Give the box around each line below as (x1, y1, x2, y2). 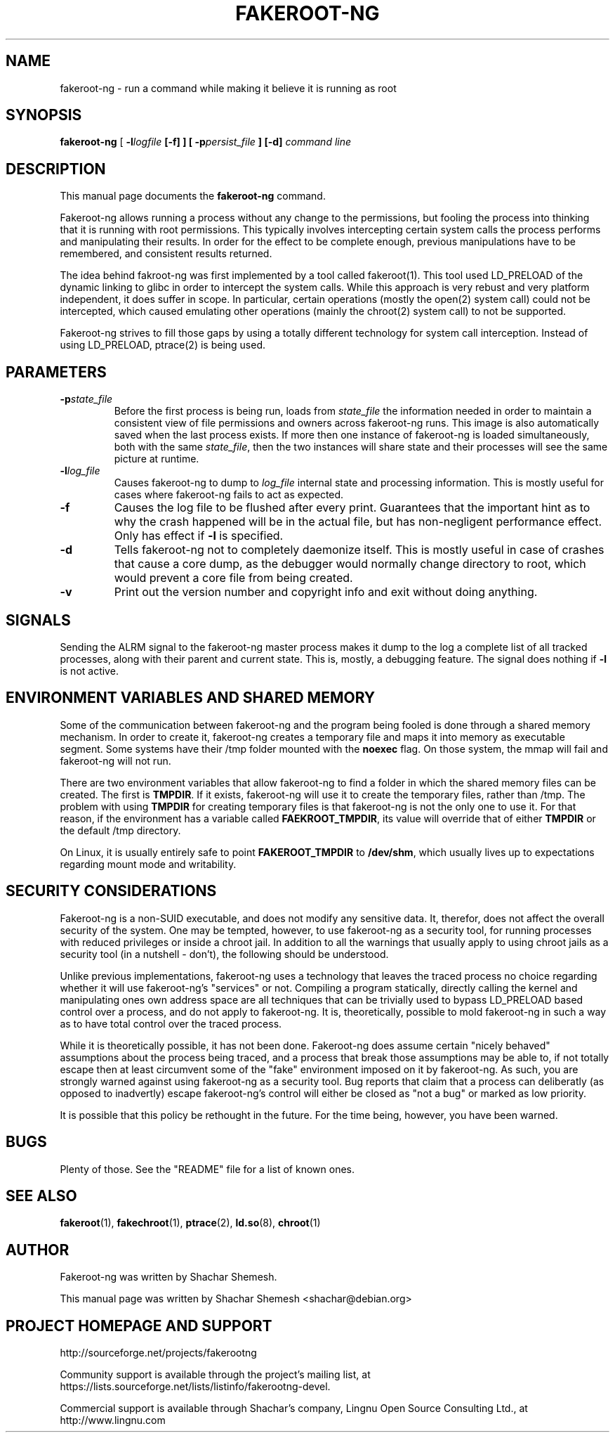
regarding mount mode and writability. (60, 857, 237, 870)
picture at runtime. (114, 453, 199, 465)
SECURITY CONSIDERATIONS (6, 882, 217, 900)
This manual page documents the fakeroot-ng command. (60, 190, 326, 202)
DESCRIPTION (6, 160, 106, 178)
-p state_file (60, 393, 113, 406)
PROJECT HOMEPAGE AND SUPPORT (6, 1316, 272, 1335)
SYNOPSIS (6, 106, 82, 124)
